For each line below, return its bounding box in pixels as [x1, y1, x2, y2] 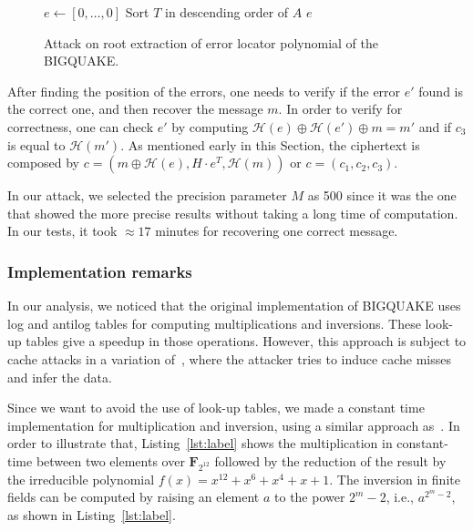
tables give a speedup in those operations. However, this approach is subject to [26, 332, 467, 351]
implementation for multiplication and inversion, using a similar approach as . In [7, 415, 460, 434]
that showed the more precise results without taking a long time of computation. [7, 203, 458, 222]
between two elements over [36, 451, 185, 470]
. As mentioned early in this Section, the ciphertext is [120, 135, 420, 154]
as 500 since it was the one [307, 186, 457, 205]
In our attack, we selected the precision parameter [7, 186, 287, 205]
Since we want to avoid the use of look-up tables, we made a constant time [7, 398, 425, 417]
